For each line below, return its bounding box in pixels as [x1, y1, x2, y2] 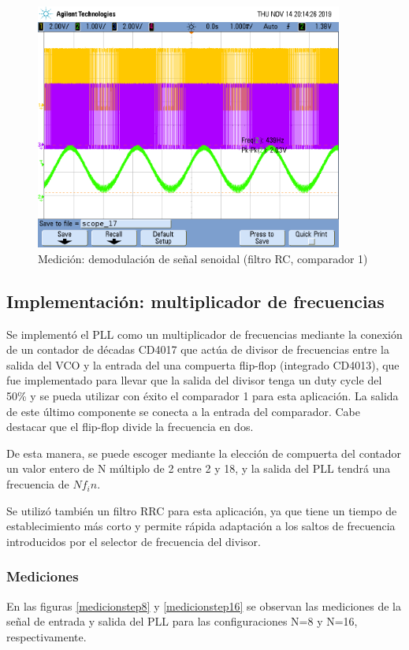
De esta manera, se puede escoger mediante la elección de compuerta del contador [6, 444, 401, 461]
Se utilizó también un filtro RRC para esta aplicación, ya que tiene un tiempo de [6, 502, 397, 518]
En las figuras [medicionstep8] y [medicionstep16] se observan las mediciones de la [6, 597, 401, 614]
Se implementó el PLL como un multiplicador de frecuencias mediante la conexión [6, 325, 403, 342]
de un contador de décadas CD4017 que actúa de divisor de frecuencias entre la [6, 341, 389, 358]
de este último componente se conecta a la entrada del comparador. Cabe [6, 403, 360, 419]
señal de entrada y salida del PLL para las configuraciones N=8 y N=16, [6, 613, 358, 630]
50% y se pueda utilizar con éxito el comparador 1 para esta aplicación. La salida [6, 388, 399, 404]
